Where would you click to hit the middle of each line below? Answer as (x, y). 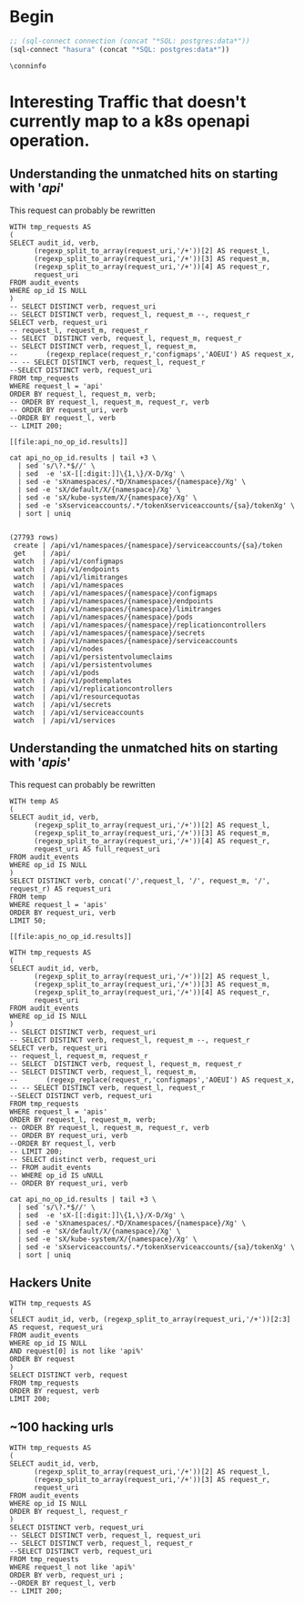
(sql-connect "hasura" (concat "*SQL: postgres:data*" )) (120, 49)
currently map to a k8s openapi (130, 121)
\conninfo (28, 66)
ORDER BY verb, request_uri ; (67, 1576)
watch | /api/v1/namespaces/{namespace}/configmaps (116, 593)
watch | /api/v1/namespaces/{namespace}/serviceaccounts (126, 641)
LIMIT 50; (28, 921)
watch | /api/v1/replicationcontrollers (93, 689)
